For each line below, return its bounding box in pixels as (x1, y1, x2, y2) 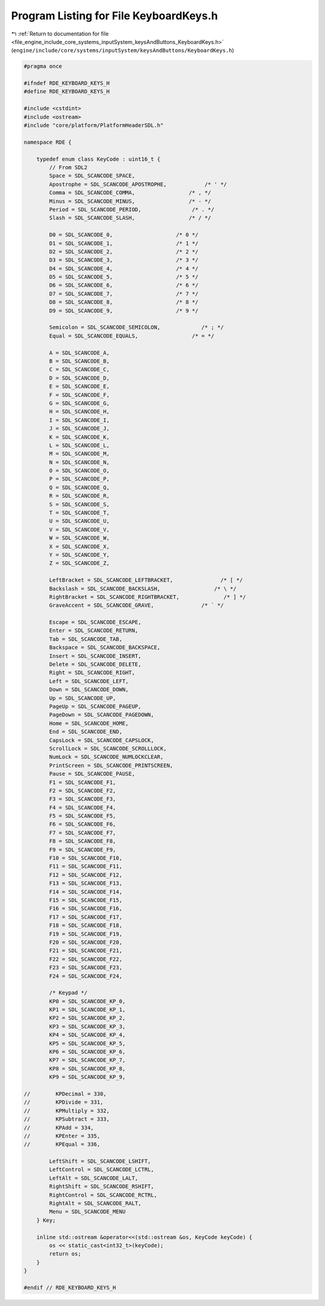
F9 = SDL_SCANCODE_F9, (49, 846, 117, 853)
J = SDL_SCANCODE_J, (49, 425, 110, 432)
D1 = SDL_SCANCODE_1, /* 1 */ (49, 240, 199, 247)
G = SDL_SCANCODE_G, (49, 400, 110, 406)
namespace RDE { (23, 138, 72, 146)
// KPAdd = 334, (23, 1124, 94, 1131)
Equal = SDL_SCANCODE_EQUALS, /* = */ (49, 332, 215, 339)
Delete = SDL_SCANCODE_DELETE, (49, 661, 141, 668)
